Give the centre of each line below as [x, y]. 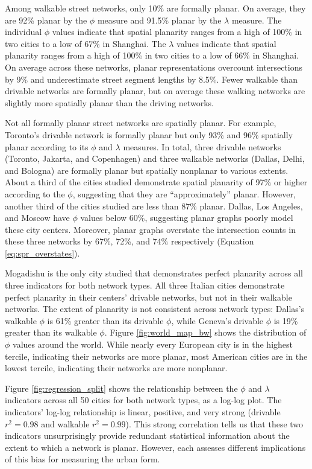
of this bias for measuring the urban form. [83, 459]
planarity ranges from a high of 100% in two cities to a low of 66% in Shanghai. [152, 55]
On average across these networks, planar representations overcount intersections [154, 67]
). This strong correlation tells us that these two [214, 423]
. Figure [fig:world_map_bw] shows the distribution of [205, 332]
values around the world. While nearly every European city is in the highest [153, 344]
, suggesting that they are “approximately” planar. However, [184, 193]
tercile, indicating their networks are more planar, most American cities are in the [156, 356]
